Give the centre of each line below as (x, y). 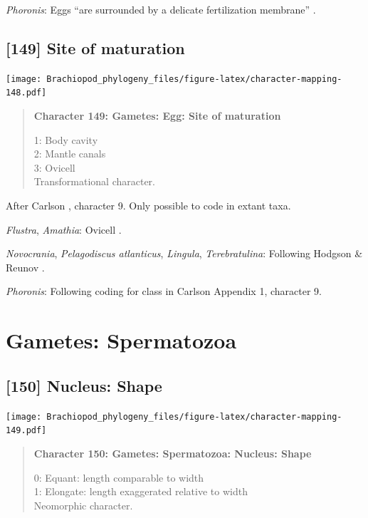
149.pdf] (26, 431)
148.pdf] (26, 93)
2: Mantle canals (70, 154)
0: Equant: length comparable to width (119, 477)
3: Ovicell (54, 167)
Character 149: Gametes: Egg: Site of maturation (157, 116)
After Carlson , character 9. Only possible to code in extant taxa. (148, 206)
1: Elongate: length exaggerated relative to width (141, 491)
